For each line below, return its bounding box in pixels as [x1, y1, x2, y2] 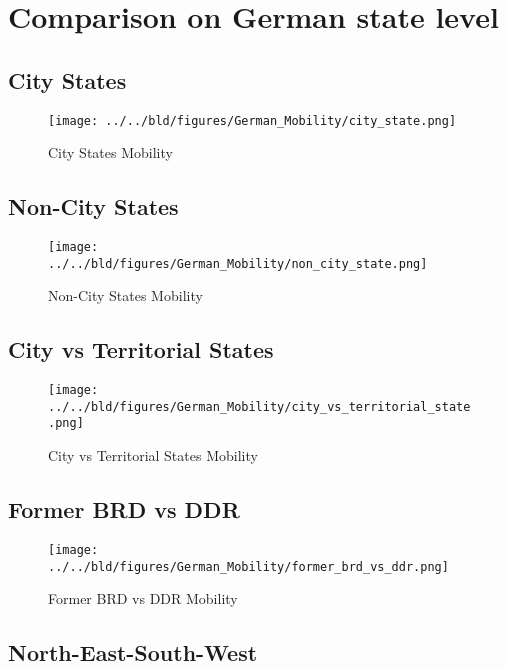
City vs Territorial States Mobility [48, 445, 258, 466]
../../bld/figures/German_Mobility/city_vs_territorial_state [48, 399, 471, 414]
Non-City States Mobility [48, 285, 203, 306]
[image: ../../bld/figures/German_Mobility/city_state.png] [48, 113, 457, 128]
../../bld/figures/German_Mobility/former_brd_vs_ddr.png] [48, 559, 449, 574]
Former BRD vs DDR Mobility [48, 588, 238, 609]
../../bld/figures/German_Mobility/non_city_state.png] [48, 256, 428, 271]
